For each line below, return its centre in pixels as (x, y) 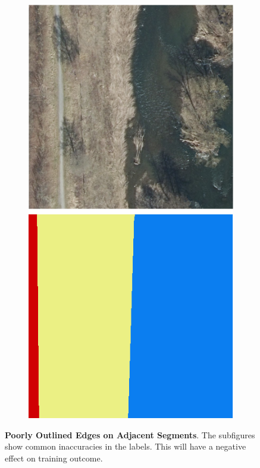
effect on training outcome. (54, 458)
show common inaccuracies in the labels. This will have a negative (126, 446)
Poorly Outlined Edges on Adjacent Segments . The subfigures (130, 434)
